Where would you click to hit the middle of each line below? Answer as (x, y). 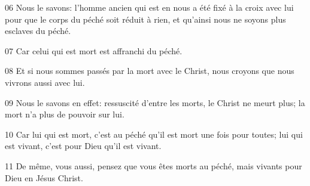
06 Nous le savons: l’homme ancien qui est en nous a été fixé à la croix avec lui (149, 7)
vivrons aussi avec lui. (45, 82)
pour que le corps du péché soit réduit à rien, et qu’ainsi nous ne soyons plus (145, 19)
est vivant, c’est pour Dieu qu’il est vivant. (83, 146)
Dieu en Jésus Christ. (44, 177)
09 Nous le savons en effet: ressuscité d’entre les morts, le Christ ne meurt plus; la (155, 102)
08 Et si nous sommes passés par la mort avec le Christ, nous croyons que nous (150, 71)
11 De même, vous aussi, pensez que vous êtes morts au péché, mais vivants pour (154, 165)
